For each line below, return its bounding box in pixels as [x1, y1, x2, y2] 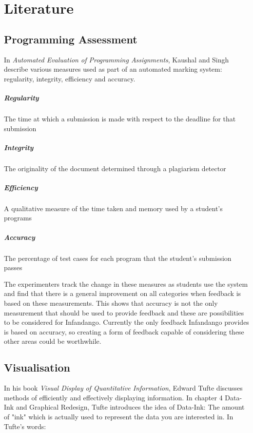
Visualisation [4, 360, 70, 375]
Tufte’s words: [4, 421, 46, 431]
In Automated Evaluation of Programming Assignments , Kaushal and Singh [4, 54, 229, 64]
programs [4, 213, 32, 223]
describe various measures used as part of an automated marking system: [4, 64, 222, 74]
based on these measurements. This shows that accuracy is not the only [4, 297, 218, 308]
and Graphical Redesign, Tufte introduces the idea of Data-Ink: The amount [16, 402, 245, 412]
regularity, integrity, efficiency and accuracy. [4, 73, 136, 83]
